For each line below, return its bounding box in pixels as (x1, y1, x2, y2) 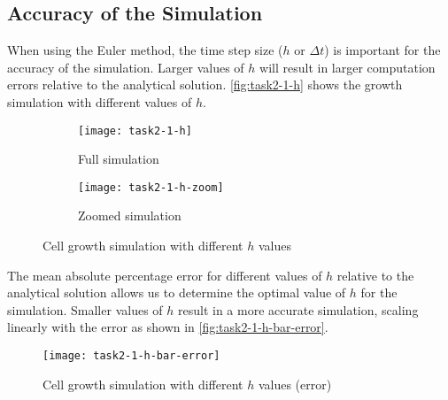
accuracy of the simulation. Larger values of (7, 58, 244, 76)
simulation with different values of (7, 92, 192, 111)
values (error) (258, 374, 332, 393)
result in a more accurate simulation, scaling (177, 300, 419, 319)
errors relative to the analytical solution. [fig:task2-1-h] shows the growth (7, 75, 403, 94)
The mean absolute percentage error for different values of (7, 265, 322, 284)
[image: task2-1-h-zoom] (78, 181, 224, 194)
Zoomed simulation (78, 206, 182, 225)
